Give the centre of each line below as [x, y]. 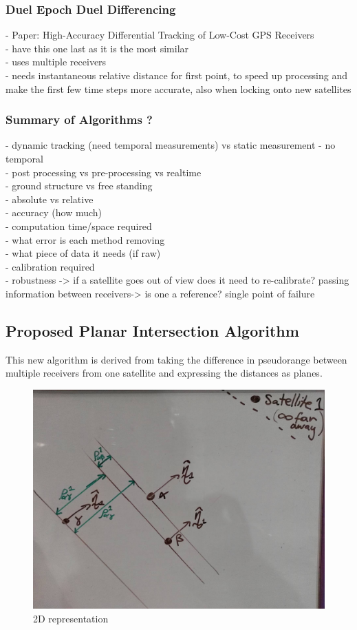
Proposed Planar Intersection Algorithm [152, 330]
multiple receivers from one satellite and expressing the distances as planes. [164, 373]
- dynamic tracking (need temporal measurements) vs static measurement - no [171, 145]
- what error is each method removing [85, 239]
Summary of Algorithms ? [79, 119]
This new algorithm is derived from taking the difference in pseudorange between [176, 359]
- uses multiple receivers [56, 62]
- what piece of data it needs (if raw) [83, 253]
